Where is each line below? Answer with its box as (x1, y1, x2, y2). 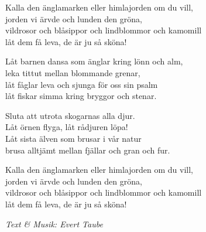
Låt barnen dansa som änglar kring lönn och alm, (5, 55, 183, 67)
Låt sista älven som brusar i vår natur (5, 132, 142, 144)
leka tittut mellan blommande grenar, (5, 66, 140, 79)
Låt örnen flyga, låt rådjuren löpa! (5, 121, 128, 133)
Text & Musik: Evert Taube (5, 217, 103, 230)
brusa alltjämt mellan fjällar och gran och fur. (5, 144, 170, 156)
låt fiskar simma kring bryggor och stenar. (5, 90, 157, 102)
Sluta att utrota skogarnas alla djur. (5, 109, 135, 121)
